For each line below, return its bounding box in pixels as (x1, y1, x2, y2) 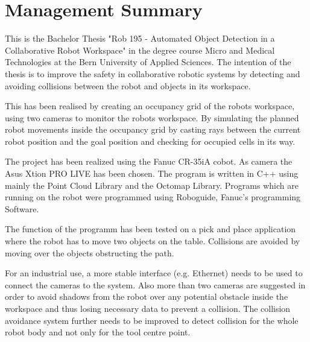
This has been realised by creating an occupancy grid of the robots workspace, (5, 100, 295, 112)
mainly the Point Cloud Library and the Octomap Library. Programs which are (5, 179, 299, 191)
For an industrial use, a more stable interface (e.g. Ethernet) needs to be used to (5, 267, 303, 279)
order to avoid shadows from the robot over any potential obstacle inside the (5, 290, 288, 303)
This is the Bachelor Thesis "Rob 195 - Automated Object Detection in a (5, 32, 275, 45)
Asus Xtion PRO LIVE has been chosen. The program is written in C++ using (5, 167, 299, 180)
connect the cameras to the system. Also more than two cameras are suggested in (5, 278, 306, 291)
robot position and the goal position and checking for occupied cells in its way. (5, 135, 296, 147)
